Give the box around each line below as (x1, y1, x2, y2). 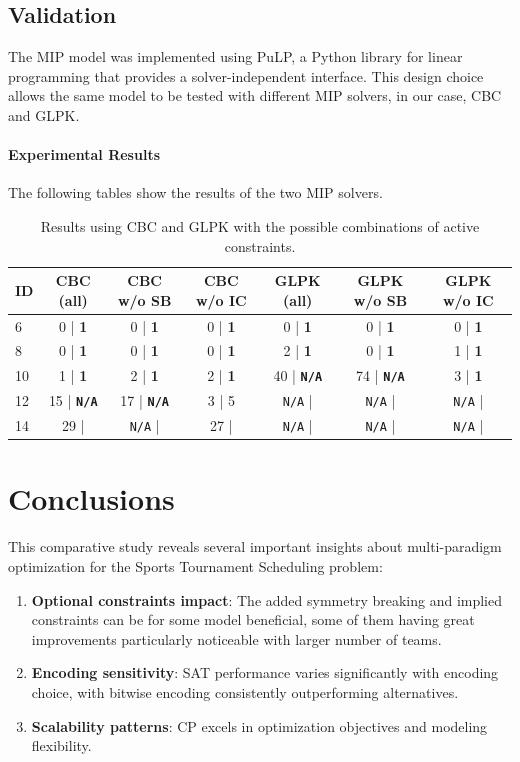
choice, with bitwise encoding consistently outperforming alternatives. (31, 681, 459, 702)
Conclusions (8, 478, 175, 519)
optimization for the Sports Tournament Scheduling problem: (8, 555, 383, 576)
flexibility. (31, 735, 92, 756)
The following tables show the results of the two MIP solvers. (8, 182, 383, 203)
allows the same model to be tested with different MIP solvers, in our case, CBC (8, 85, 502, 106)
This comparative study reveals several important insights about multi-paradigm (8, 536, 502, 557)
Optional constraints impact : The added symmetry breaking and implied (31, 589, 503, 610)
